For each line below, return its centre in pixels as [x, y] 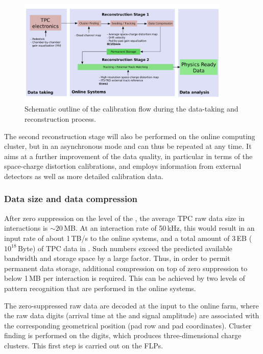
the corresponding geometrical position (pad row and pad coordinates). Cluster [128, 325]
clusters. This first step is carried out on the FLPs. [84, 345]
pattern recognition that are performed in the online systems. [100, 288]
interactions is [26, 228]
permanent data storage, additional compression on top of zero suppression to [126, 268]
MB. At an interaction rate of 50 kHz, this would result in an [159, 228]
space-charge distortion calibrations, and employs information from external [123, 166]
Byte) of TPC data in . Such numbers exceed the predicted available [125, 248]
